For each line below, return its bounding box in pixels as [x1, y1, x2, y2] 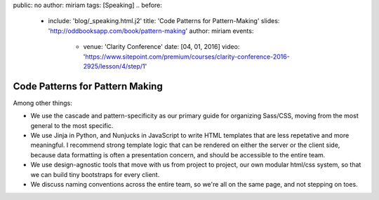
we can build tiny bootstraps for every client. [30, 170, 160, 178]
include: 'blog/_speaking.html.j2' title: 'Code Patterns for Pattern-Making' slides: [48, 17, 280, 25]
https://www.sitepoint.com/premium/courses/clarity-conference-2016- [85, 52, 291, 61]
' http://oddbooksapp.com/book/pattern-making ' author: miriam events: [48, 27, 254, 35]
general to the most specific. [30, 121, 114, 129]
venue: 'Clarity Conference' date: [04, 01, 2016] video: [83, 43, 240, 51]
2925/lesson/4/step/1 [83, 62, 145, 70]
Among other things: [13, 99, 73, 107]
